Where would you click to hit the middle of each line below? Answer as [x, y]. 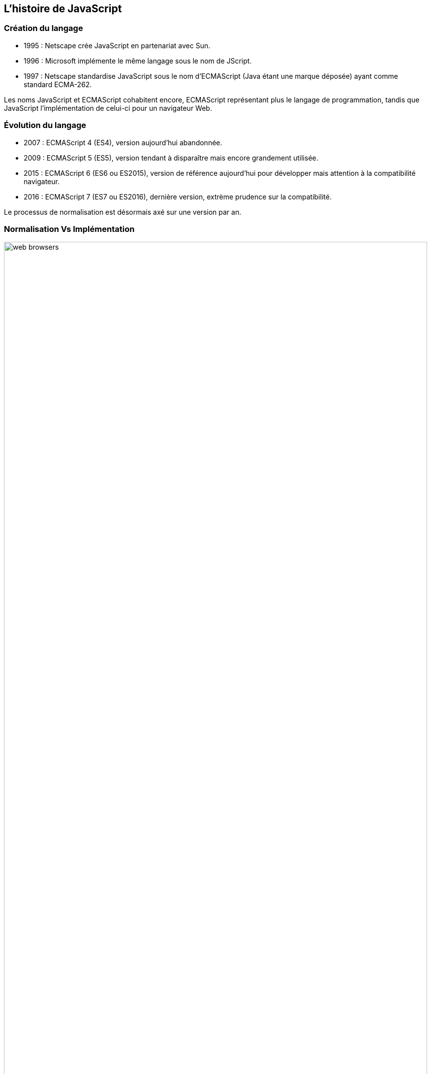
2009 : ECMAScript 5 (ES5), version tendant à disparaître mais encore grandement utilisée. [171, 158]
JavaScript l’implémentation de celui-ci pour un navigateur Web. [108, 108]
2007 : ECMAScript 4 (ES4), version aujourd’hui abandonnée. [123, 142]
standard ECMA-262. [58, 84]
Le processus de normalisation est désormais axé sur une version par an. [123, 212]
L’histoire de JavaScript [63, 9]
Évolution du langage [45, 125]
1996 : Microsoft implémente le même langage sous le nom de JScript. [138, 61]
